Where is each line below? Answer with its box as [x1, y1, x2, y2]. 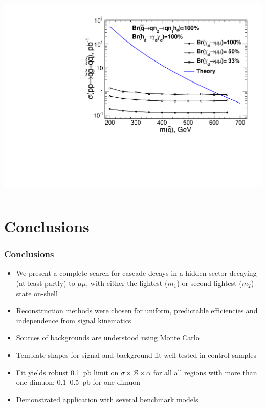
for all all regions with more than [153, 366, 257, 377]
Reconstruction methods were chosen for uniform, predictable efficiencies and [16, 305, 258, 316]
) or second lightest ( [176, 277, 242, 288]
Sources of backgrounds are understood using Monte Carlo [16, 332, 199, 343]
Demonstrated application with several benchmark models [16, 394, 198, 404]
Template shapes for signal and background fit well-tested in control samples [16, 349, 256, 360]
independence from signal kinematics [16, 315, 131, 325]
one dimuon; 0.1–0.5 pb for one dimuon [16, 377, 141, 387]
